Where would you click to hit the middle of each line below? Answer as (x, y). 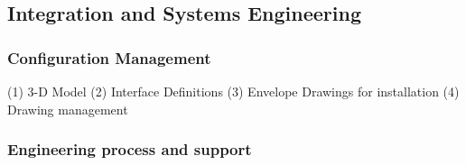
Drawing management (68, 109)
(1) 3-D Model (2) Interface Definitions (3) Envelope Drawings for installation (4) (233, 91)
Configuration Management (109, 57)
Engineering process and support (130, 149)
